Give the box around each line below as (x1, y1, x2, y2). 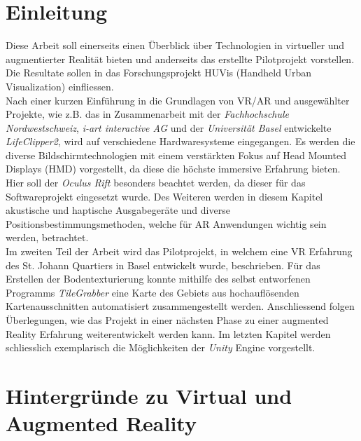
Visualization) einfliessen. (6, 79, 114, 93)
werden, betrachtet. (6, 230, 89, 245)
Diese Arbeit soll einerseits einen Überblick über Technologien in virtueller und (6, 38, 345, 53)
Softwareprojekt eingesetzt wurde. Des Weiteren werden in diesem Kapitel (6, 189, 323, 203)
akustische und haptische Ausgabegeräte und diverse (6, 203, 230, 217)
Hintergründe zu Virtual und (6, 381, 292, 409)
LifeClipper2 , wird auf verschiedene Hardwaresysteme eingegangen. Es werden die (6, 134, 355, 149)
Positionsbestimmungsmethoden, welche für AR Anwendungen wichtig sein (6, 216, 327, 231)
